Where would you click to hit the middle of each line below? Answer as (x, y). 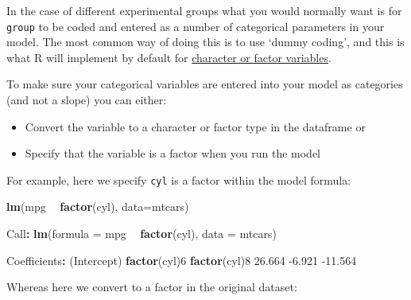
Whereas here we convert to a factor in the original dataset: (152, 287)
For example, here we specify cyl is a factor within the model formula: (179, 179)
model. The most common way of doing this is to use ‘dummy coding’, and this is (205, 42)
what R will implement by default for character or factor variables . (169, 57)
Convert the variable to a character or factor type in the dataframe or (195, 126)
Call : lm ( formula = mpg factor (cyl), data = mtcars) (142, 234)
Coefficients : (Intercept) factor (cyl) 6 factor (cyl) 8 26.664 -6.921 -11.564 (182, 260)
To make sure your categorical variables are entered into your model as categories (205, 84)
